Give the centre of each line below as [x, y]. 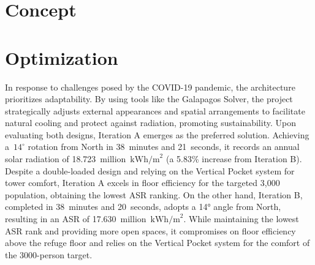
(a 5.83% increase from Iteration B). [234, 159]
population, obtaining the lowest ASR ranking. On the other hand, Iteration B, [154, 194]
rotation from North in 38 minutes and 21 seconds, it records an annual [164, 147]
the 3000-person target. [49, 254]
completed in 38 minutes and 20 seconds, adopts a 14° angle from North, [143, 207]
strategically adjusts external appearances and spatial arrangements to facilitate [155, 110]
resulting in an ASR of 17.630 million [76, 219]
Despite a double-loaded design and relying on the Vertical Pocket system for [150, 170]
